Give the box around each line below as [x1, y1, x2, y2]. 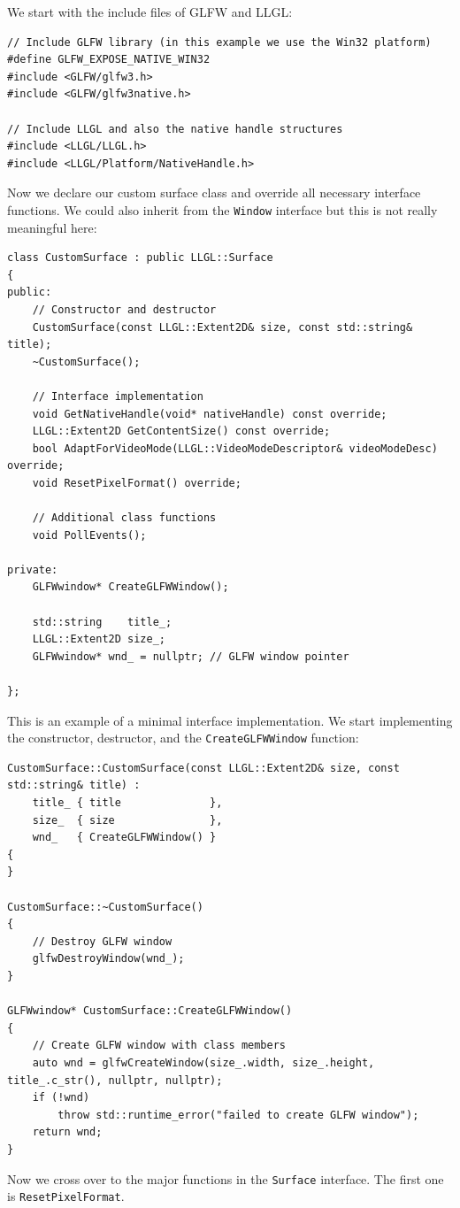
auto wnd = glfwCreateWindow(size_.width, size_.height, [32, 1056, 375, 1069]
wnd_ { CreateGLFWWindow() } [32, 831, 217, 844]
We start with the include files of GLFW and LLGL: [7, 3, 293, 20]
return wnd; [32, 1126, 103, 1139]
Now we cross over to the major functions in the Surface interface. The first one [7, 1169, 444, 1188]
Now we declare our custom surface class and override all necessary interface [7, 183, 421, 202]
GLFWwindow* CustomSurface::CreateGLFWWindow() [7, 1004, 293, 1018]
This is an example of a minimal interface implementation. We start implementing [7, 711, 453, 729]
